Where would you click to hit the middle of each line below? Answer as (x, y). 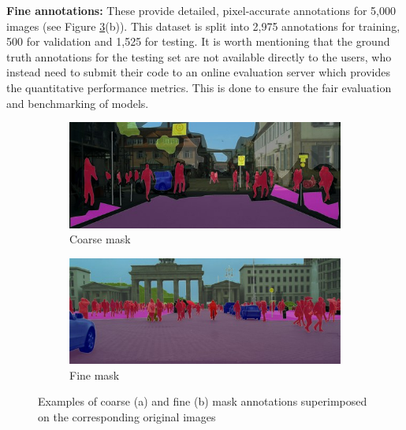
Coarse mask (100, 239)
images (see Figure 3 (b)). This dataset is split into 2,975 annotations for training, (203, 26)
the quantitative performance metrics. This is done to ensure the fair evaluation (199, 87)
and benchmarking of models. (78, 103)
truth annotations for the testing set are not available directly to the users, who (199, 56)
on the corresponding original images (127, 416)
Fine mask (95, 374)
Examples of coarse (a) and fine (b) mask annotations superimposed (203, 401)
